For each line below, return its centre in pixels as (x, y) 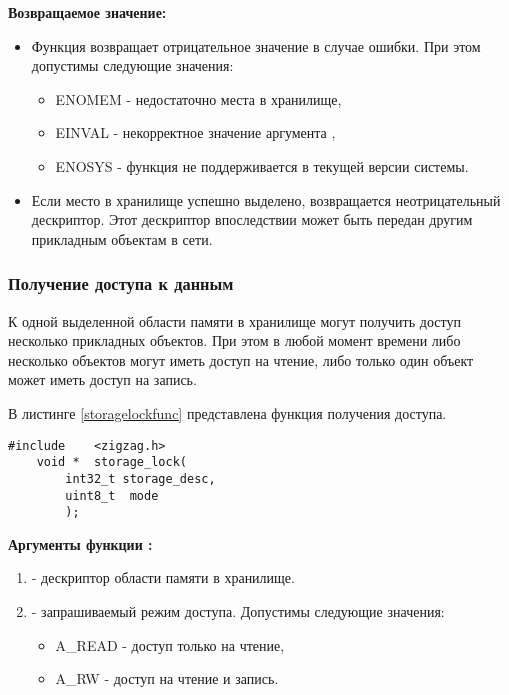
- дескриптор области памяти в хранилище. (163, 577)
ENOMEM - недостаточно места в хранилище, (198, 98)
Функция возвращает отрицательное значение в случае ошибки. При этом (256, 45)
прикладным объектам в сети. (122, 238)
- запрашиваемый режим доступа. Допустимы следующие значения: (238, 611)
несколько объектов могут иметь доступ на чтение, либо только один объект (241, 359)
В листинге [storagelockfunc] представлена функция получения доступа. (227, 412)
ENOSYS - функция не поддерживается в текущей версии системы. (262, 165)
